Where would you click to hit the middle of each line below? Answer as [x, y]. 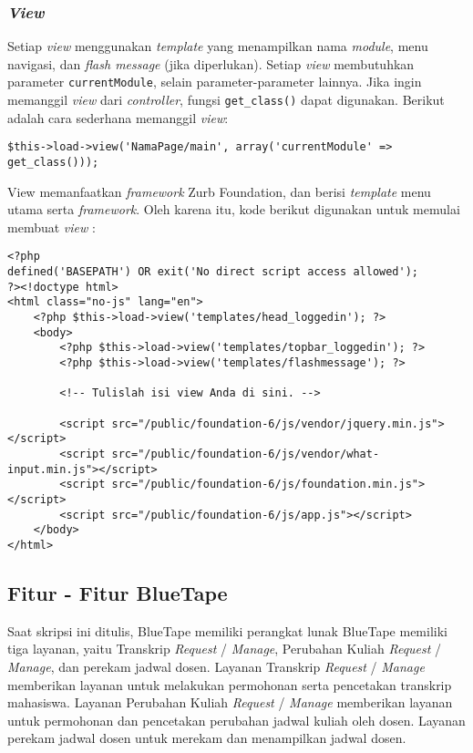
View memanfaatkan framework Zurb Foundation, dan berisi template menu [219, 191]
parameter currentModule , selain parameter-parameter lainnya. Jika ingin [215, 82]
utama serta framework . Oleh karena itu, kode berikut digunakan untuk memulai [234, 209]
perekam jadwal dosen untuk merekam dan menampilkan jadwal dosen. [207, 738]
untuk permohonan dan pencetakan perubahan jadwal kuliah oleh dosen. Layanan [236, 720]
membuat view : [51, 227]
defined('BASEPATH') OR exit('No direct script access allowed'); [213, 272]
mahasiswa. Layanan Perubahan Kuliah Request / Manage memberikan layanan [230, 702]
